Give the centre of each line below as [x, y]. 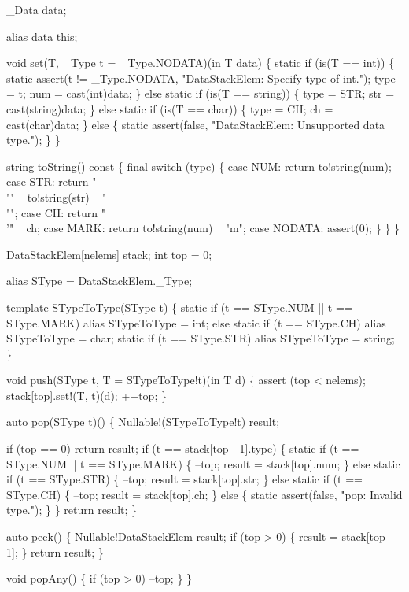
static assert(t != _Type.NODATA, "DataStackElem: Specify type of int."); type [201, 78]
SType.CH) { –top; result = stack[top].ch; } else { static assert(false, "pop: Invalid [204, 494]
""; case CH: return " [56, 212]
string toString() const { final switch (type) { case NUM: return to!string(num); [199, 166]
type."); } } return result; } [72, 510]
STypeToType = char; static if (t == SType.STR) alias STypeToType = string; [201, 338]
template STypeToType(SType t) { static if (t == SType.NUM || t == [180, 307]
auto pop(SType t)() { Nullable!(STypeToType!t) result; [143, 422]
